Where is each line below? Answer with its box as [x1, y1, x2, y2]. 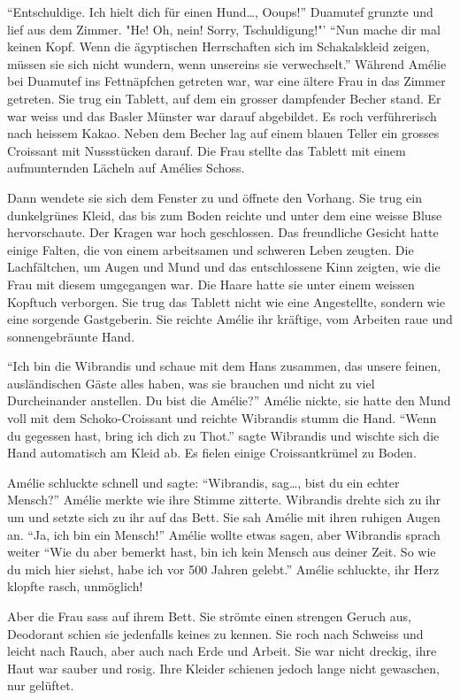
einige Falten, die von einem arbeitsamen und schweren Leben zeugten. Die [7, 240, 414, 258]
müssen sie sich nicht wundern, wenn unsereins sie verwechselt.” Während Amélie [7, 54, 447, 73]
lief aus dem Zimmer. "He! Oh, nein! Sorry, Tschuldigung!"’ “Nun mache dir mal [7, 19, 441, 38]
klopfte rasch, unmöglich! [7, 577, 143, 596]
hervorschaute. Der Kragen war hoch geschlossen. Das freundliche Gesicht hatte [7, 223, 439, 242]
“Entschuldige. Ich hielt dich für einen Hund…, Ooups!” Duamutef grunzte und [7, 3, 433, 20]
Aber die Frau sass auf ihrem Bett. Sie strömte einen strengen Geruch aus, [7, 607, 411, 625]
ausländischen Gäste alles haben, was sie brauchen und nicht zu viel [7, 373, 375, 392]
